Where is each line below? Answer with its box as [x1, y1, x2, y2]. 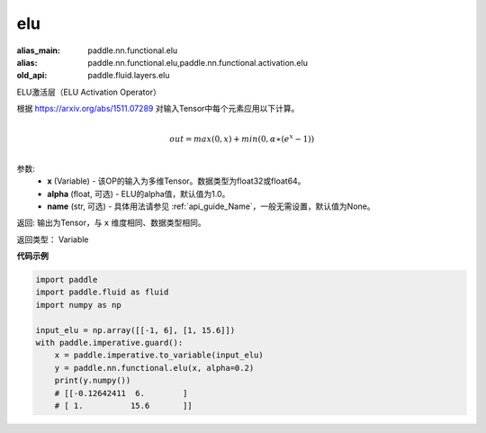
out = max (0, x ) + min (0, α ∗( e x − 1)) [169, 132, 315, 144]
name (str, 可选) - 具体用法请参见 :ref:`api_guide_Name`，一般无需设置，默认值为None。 [47, 201, 375, 212]
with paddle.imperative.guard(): [35, 338, 184, 348]
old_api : [16, 70, 48, 81]
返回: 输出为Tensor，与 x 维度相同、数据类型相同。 [16, 217, 206, 229]
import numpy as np [35, 300, 121, 310]
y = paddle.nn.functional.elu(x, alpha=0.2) [54, 363, 255, 373]
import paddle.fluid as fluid [35, 287, 169, 297]
